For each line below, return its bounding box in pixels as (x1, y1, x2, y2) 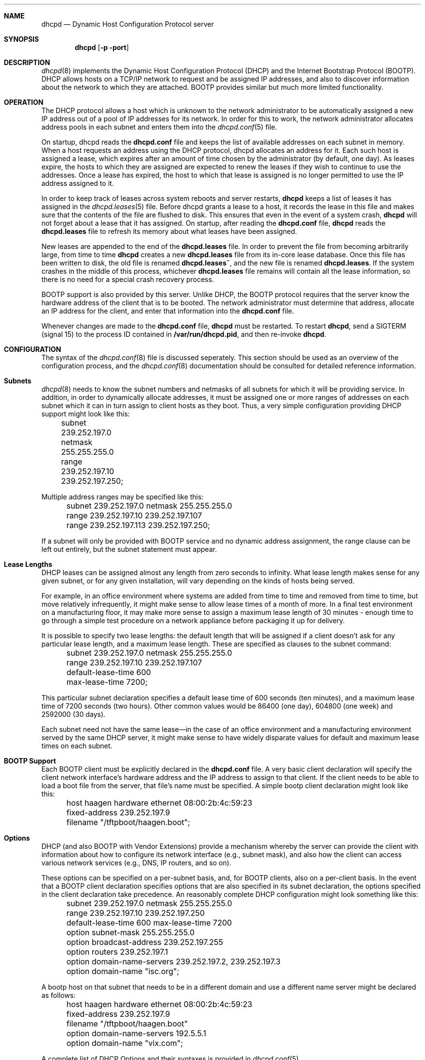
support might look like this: (41, 410, 130, 418)
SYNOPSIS (4, 35, 39, 43)
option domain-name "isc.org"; (66, 966, 180, 976)
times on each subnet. (41, 742, 113, 750)
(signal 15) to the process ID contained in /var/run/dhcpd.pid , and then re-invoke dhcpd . (41, 330, 327, 338)
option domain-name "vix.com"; (66, 1038, 183, 1048)
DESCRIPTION (4, 58, 50, 66)
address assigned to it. (41, 179, 114, 187)
